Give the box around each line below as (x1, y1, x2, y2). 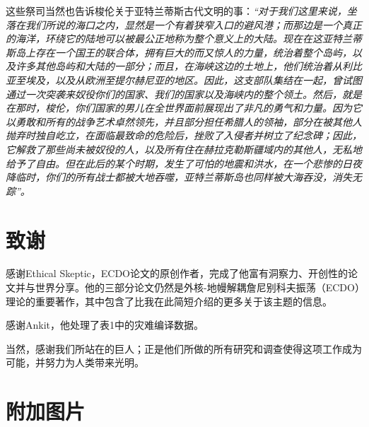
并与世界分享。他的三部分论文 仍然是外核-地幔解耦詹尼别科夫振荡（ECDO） (15, 280, 360, 295)
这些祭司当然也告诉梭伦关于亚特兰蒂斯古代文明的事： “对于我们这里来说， (6, 4, 347, 18)
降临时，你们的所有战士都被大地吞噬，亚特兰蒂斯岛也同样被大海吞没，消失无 (6, 170, 362, 185)
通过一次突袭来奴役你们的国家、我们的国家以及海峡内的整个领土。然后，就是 (6, 86, 362, 101)
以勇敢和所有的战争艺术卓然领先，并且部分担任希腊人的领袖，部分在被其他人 (6, 114, 362, 129)
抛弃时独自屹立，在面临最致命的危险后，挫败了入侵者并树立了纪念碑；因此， (6, 128, 362, 143)
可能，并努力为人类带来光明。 (6, 355, 144, 370)
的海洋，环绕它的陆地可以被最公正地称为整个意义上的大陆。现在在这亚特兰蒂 (6, 31, 362, 46)
